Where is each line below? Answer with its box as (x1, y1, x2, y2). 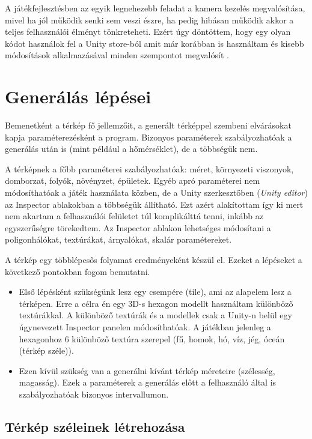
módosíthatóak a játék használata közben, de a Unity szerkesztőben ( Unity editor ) (5, 186, 308, 199)
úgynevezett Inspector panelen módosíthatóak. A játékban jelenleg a (19, 321, 271, 333)
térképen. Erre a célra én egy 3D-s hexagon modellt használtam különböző (19, 297, 293, 309)
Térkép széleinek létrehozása (5, 417, 185, 435)
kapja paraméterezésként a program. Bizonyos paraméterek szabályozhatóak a (5, 130, 292, 143)
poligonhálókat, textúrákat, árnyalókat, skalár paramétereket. (5, 233, 232, 246)
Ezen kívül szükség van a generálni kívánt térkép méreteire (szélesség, (19, 364, 275, 377)
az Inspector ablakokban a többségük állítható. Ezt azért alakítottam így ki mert (5, 198, 304, 210)
